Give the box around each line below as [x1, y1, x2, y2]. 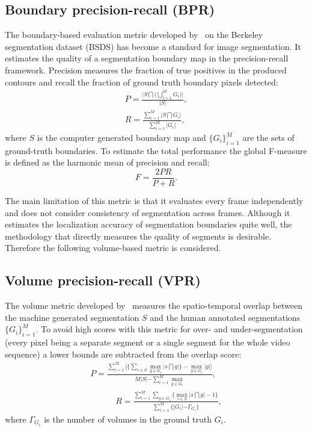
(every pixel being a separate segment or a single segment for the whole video [5, 336, 290, 349]
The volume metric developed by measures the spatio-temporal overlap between [5, 299, 303, 312]
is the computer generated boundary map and [37, 131, 206, 144]
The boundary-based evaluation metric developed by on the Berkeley [5, 28, 263, 41]
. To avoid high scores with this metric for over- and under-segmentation [35, 323, 303, 335]
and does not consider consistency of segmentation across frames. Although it [5, 206, 290, 219]
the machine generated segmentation [5, 311, 139, 323]
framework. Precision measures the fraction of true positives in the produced [5, 63, 287, 76]
